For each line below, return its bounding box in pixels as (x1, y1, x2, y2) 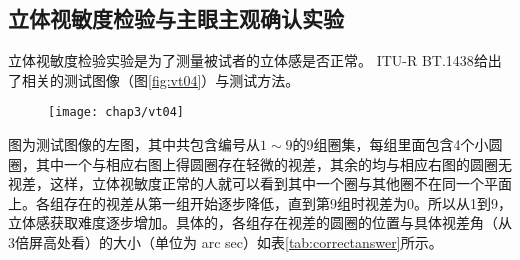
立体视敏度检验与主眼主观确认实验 (8, 3, 344, 34)
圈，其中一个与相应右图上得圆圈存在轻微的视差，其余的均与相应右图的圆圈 (8, 153, 498, 174)
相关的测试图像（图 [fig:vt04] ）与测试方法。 (21, 69, 300, 90)
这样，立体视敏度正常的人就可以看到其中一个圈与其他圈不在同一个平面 (49, 173, 512, 194)
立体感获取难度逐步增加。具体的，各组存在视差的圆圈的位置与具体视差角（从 (8, 212, 512, 233)
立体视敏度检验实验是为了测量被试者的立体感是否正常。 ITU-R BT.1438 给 (8, 50, 488, 71)
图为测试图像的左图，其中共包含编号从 (8, 134, 260, 155)
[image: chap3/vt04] (48, 105, 185, 120)
